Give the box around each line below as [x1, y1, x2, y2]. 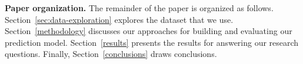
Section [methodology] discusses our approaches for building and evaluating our [5, 25, 292, 37]
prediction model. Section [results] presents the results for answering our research [5, 36, 299, 48]
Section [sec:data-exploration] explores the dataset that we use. [5, 13, 234, 25]
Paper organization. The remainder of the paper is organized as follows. [5, 2, 274, 14]
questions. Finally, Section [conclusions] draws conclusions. [5, 48, 217, 60]
